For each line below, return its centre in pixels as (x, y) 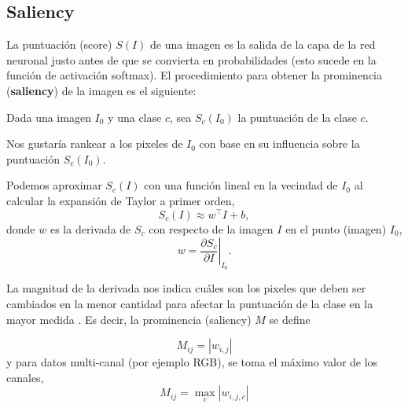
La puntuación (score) (59, 44)
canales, (25, 377)
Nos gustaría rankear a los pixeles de (95, 143)
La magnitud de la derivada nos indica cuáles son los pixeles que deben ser (186, 288)
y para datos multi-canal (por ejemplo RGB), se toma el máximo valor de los (192, 362)
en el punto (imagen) (336, 228)
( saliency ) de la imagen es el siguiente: (101, 90)
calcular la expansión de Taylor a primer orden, (121, 200)
